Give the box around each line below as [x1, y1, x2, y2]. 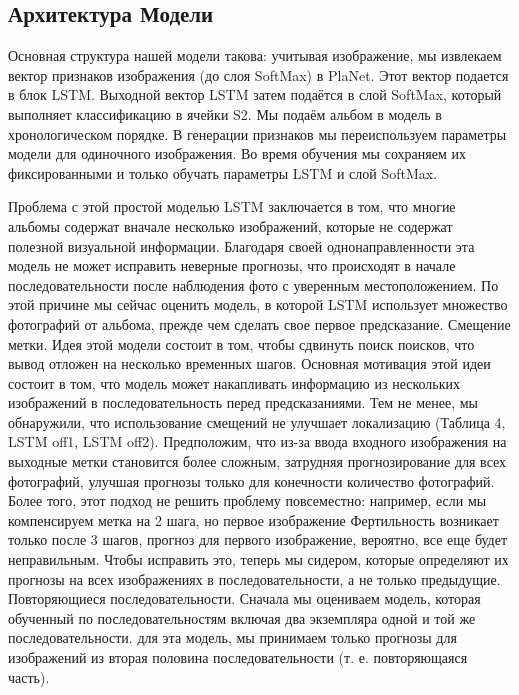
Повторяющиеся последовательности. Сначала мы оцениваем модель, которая [8, 588, 481, 609]
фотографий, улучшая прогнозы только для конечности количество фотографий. [8, 470, 495, 491]
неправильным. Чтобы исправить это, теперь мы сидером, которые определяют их [8, 549, 509, 570]
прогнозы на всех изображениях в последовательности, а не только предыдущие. [8, 568, 501, 589]
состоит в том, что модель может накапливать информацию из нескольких [8, 372, 460, 393]
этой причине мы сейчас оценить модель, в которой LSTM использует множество [8, 294, 508, 315]
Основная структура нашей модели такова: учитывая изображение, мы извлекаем [8, 45, 502, 66]
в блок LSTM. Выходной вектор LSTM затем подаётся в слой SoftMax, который [8, 84, 502, 105]
